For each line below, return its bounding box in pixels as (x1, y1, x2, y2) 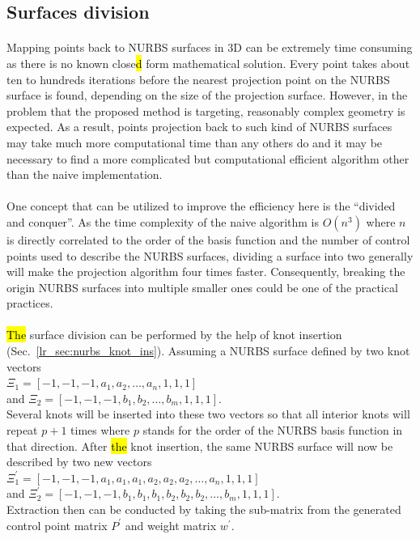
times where (70, 422, 130, 439)
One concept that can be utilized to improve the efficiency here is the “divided (6, 197, 396, 214)
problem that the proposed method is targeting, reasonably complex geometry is (6, 102, 405, 119)
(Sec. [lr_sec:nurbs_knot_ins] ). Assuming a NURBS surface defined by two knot (6, 342, 410, 359)
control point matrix (6, 516, 108, 533)
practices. (6, 295, 53, 312)
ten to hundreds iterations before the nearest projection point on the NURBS (6, 70, 390, 87)
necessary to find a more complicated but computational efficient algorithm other (6, 150, 409, 167)
